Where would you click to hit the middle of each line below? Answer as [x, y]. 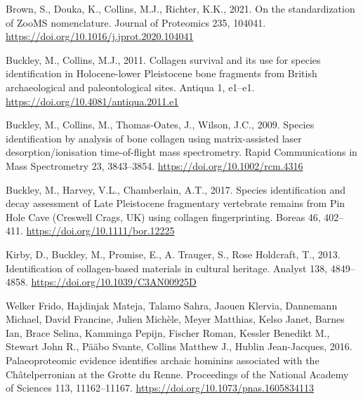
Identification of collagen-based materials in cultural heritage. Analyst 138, [167, 268]
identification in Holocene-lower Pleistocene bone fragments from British [161, 73]
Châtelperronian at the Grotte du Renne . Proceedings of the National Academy [177, 374]
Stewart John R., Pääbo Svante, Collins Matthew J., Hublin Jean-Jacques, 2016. [179, 346]
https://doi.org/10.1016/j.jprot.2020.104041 [100, 36]
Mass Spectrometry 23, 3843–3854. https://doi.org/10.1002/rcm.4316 [154, 165]
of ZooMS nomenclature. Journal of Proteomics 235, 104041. [136, 22]
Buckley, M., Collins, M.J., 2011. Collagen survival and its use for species [163, 59]
